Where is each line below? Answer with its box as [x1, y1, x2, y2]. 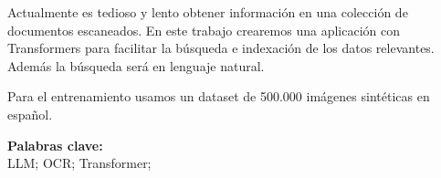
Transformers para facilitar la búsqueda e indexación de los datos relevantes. [7, 38, 435, 58]
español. [7, 104, 53, 123]
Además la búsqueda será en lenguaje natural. [7, 56, 265, 75]
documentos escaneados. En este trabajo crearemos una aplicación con [7, 20, 400, 39]
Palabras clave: [7, 135, 103, 154]
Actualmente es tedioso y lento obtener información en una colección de [7, 3, 408, 21]
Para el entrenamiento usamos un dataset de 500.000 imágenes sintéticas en [7, 87, 430, 106]
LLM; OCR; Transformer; [7, 153, 152, 173]
